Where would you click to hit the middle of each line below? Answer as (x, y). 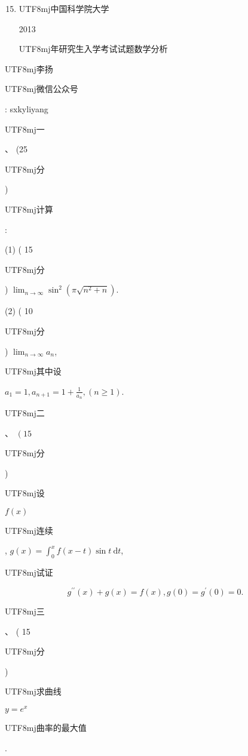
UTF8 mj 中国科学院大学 (64, 8)
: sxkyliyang (27, 108)
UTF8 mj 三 (25, 611)
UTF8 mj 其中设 (33, 371)
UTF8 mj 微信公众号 (42, 89)
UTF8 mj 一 (25, 129)
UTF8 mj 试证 (29, 572)
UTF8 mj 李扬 (29, 68)
